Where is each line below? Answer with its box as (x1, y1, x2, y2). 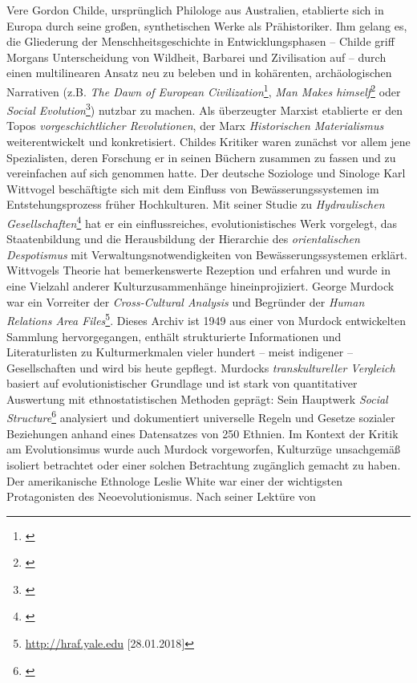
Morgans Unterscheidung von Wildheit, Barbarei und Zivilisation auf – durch (6, 48, 387, 65)
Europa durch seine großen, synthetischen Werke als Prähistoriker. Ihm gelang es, (6, 17, 407, 34)
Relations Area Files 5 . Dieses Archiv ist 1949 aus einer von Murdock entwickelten (6, 310, 407, 328)
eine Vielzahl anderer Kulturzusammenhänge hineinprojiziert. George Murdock (6, 278, 395, 295)
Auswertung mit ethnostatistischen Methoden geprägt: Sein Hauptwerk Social (6, 390, 388, 407)
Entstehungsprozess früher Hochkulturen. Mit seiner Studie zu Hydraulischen (6, 196, 385, 213)
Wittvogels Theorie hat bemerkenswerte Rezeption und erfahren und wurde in (6, 262, 391, 278)
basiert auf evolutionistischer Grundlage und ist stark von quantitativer (6, 375, 358, 392)
